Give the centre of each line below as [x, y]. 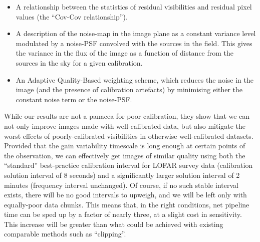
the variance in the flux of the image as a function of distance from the [125, 53]
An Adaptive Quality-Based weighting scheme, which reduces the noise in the [135, 79]
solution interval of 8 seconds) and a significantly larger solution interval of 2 [122, 175]
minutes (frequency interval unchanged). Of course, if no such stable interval [121, 185]
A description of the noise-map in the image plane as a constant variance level [136, 33]
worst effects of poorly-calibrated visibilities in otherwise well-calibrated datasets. [129, 136]
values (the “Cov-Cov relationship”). [72, 16]
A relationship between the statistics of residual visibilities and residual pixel [134, 7]
